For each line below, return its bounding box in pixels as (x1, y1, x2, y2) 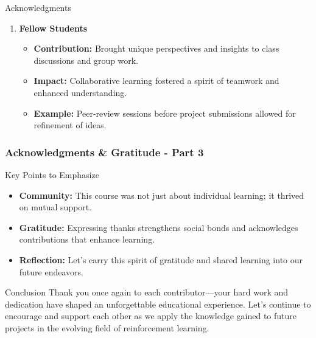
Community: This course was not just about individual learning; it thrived (19, 188, 304, 201)
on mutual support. (19, 201, 92, 213)
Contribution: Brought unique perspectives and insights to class (33, 42, 279, 55)
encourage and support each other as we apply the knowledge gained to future (5, 309, 297, 322)
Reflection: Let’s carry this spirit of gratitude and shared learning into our (19, 253, 303, 266)
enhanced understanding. (33, 86, 127, 98)
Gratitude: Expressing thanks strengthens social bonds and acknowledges (19, 221, 298, 233)
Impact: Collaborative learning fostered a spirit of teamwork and (33, 74, 279, 87)
